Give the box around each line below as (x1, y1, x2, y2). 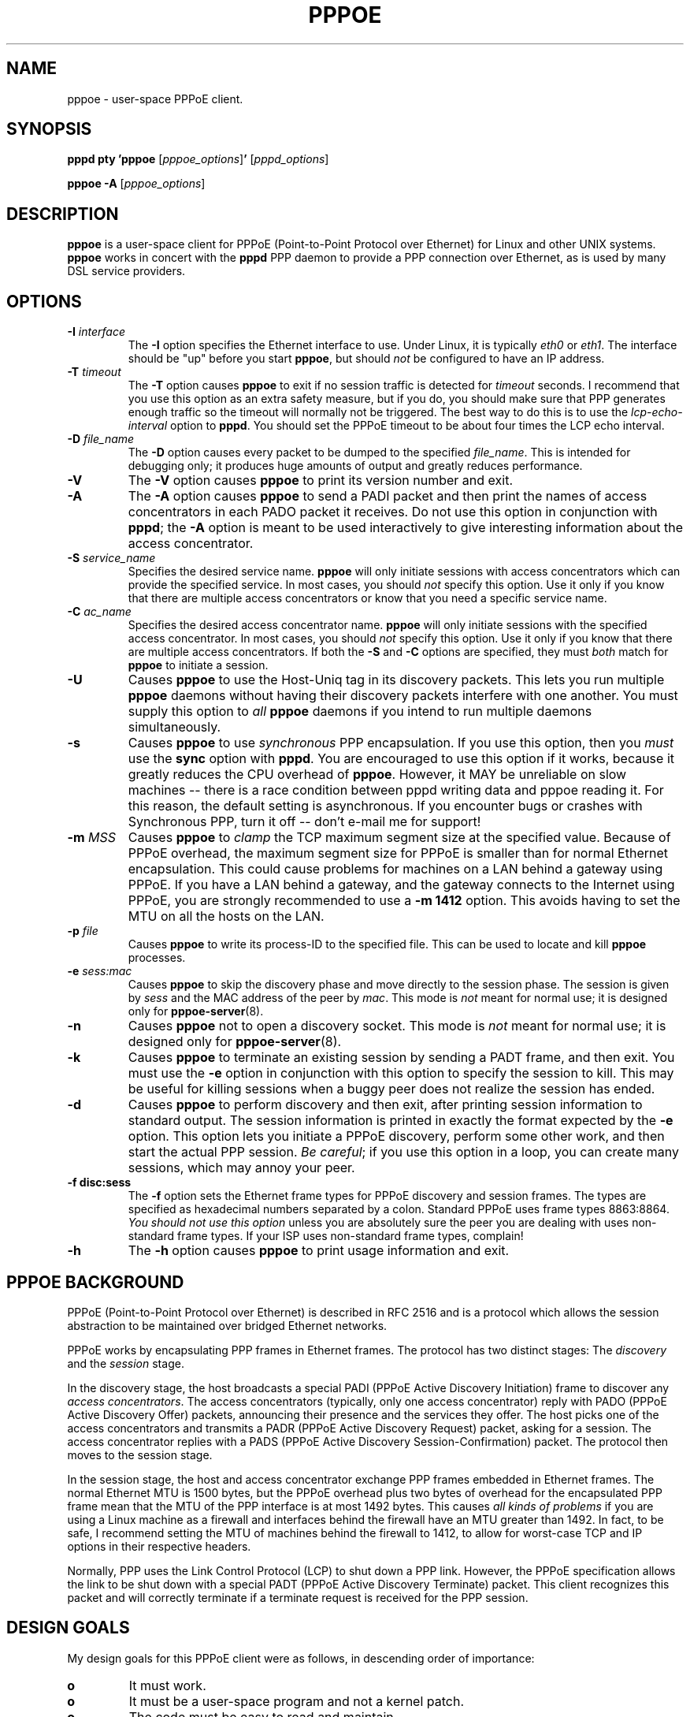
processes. (128, 951, 186, 965)
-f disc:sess (67, 1175, 132, 1190)
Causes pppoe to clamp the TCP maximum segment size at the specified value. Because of (128, 829, 671, 846)
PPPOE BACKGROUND (6, 1272, 184, 1292)
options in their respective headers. (67, 1539, 251, 1553)
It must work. (128, 1677, 206, 1693)
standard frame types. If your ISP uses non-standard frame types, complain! (128, 1229, 524, 1243)
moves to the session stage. (67, 1447, 213, 1462)
